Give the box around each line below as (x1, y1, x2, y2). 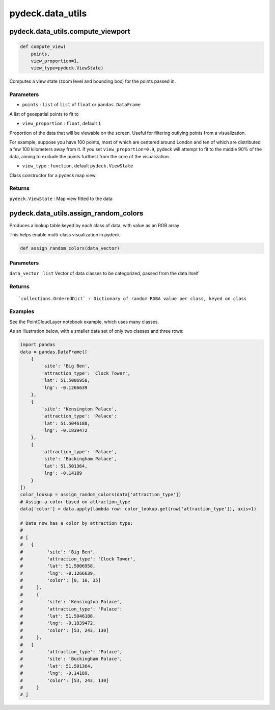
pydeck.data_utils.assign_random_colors (9, 209, 144, 217)
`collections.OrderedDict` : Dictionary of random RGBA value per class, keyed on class (18, 296, 247, 301)
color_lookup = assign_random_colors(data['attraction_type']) (20, 492, 182, 498)
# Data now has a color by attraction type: (20, 520, 133, 526)
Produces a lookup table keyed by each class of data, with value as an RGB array (9, 222, 180, 228)
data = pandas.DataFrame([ (20, 349, 88, 355)
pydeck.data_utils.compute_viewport (9, 27, 130, 36)
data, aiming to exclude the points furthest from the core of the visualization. (9, 153, 170, 159)
